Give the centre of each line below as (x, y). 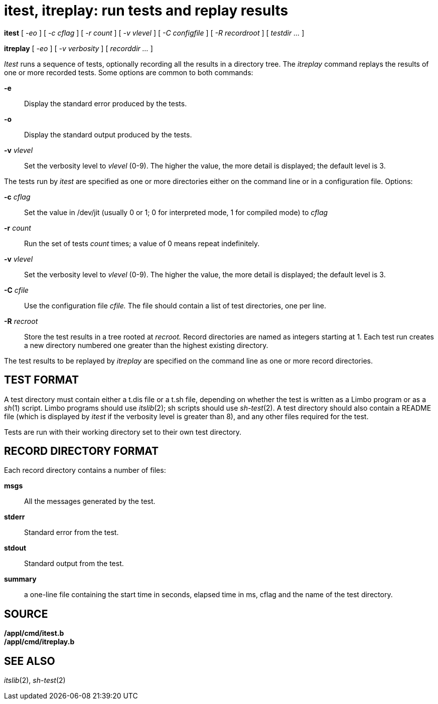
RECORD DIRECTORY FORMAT (82, 451)
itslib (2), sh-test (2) (35, 680)
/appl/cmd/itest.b (34, 633)
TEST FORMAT (42, 380)
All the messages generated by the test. (90, 501)
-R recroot (21, 321)
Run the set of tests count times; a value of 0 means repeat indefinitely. (142, 243)
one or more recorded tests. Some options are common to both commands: (129, 72)
